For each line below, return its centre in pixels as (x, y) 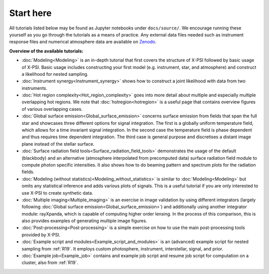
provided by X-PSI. (41, 235)
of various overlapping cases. (52, 109)
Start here (30, 13)
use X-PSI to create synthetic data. (57, 193)
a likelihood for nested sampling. (55, 74)
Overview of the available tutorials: (46, 51)
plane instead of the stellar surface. (58, 144)
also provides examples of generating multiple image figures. (84, 221)
